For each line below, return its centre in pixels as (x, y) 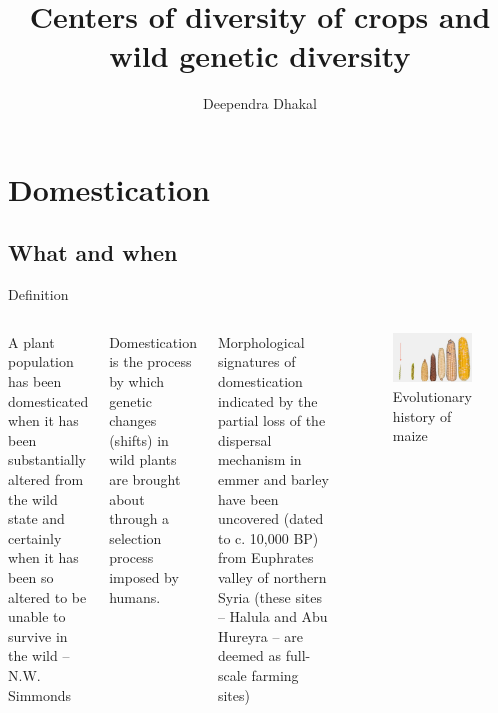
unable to (37, 616)
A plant (31, 341)
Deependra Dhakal (259, 103)
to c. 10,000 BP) (268, 537)
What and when (93, 252)
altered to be (47, 596)
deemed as (249, 655)
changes (133, 420)
